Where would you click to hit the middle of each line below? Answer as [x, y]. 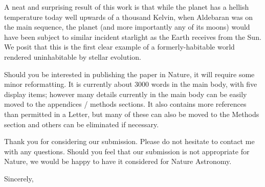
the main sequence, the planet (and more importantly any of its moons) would [127, 27]
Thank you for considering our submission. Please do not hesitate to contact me [129, 141]
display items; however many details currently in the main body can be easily [126, 94]
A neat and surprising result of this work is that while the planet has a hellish [127, 7]
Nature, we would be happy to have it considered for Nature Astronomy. [118, 161]
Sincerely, [19, 178]
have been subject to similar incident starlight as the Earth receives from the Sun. [133, 37]
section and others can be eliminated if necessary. [82, 124]
